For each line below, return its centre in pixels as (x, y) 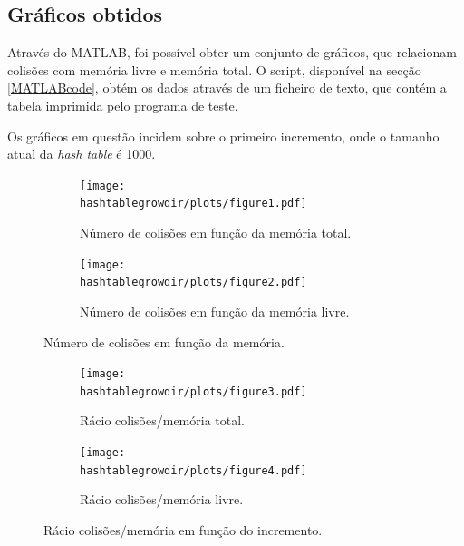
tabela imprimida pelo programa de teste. (123, 105)
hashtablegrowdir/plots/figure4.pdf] (193, 470)
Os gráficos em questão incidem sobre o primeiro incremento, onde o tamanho (223, 136)
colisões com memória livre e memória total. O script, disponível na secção (214, 69)
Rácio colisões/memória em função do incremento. (183, 529)
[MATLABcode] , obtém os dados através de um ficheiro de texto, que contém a (227, 88)
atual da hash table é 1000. (82, 154)
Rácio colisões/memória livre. (162, 499)
